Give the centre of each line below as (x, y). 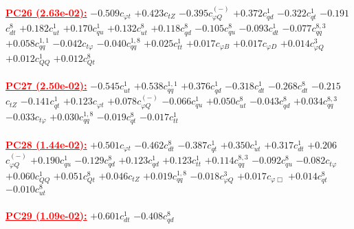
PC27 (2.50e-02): (46, 86)
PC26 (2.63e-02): (46, 12)
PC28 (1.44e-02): (46, 144)
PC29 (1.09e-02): (46, 215)
